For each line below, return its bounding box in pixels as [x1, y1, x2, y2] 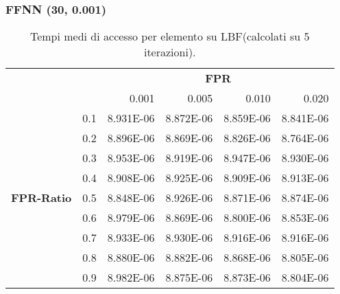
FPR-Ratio [11, 190, 72, 206]
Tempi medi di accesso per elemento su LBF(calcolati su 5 [29, 28, 310, 45]
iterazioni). [143, 44, 196, 60]
